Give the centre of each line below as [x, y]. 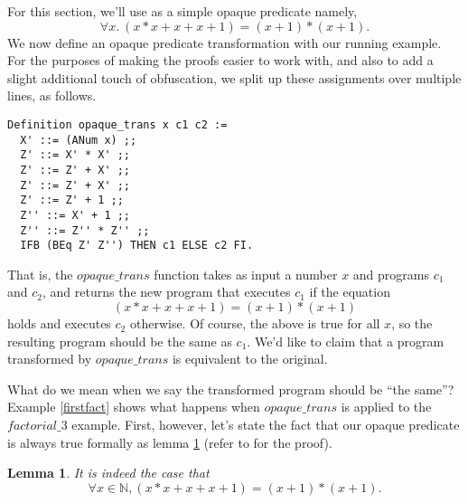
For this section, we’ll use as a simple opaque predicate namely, [183, 11]
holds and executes [59, 323]
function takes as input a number [246, 274]
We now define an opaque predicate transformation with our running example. [225, 42]
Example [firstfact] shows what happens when [134, 407]
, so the [412, 323]
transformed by [50, 359]
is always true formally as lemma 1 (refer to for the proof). [170, 442]
